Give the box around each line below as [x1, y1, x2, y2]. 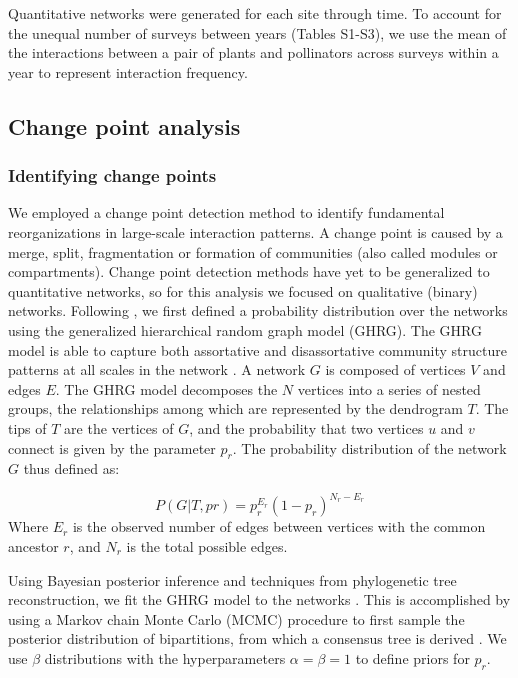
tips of [8, 417, 47, 438]
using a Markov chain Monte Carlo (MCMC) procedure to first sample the [8, 608, 465, 629]
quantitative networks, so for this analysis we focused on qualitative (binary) [8, 280, 478, 301]
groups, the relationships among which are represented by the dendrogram [8, 398, 463, 419]
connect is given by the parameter [8, 437, 216, 458]
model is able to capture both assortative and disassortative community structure [8, 339, 507, 360]
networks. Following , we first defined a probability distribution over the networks [8, 300, 508, 321]
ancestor [8, 535, 59, 556]
